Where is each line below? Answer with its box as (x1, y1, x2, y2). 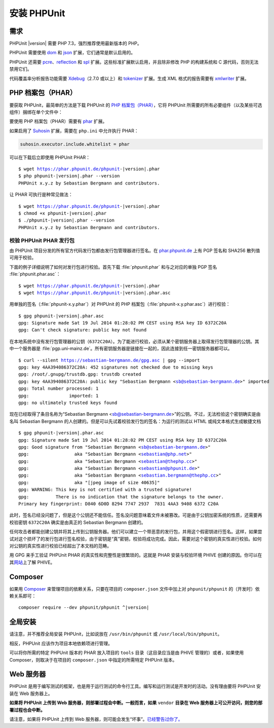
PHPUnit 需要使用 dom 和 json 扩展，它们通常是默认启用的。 (9, 50, 136, 56)
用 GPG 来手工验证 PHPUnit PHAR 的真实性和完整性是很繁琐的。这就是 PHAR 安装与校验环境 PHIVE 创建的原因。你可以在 (9, 552, 262, 558)
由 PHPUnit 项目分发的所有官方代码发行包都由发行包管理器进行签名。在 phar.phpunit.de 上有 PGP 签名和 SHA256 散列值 (9, 247, 260, 253)
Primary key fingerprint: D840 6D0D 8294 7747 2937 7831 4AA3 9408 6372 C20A (18, 501, 219, 507)
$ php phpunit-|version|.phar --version (18, 173, 120, 179)
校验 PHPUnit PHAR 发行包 (9, 237, 75, 244)
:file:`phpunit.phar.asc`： (9, 271, 61, 277)
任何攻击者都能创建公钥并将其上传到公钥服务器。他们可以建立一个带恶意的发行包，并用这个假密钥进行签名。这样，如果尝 (9, 529, 262, 535)
